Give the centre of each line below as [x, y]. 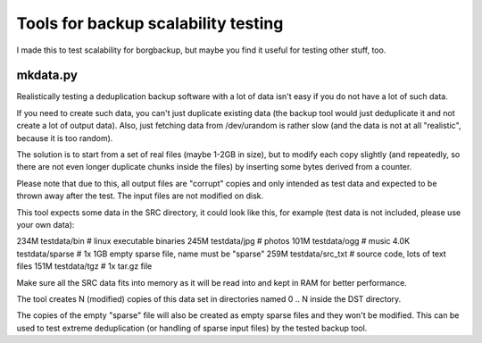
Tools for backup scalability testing [150, 23]
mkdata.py [47, 75]
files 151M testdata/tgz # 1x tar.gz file [84, 266]
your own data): [46, 224]
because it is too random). [65, 138]
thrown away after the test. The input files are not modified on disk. [140, 196]
